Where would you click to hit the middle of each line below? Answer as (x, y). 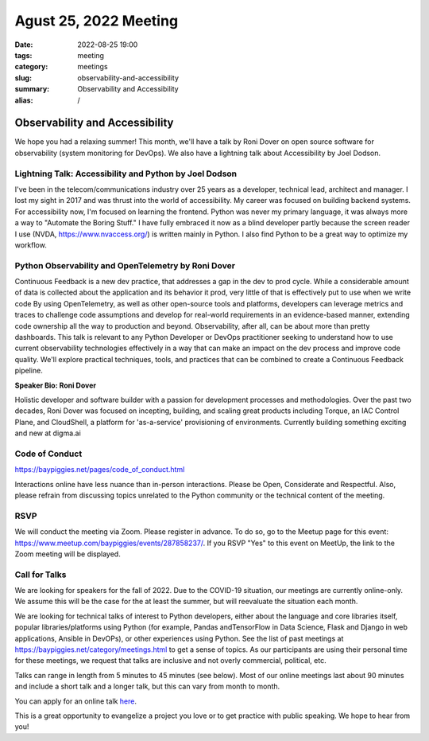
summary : (32, 89)
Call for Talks (41, 575)
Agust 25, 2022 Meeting (97, 21)
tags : (23, 55)
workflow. (31, 245)
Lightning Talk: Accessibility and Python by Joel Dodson (126, 174)
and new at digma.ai (48, 433)
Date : (24, 45)
